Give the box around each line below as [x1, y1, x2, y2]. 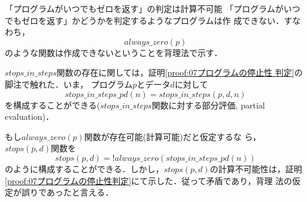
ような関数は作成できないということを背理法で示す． [13, 46, 223, 58]
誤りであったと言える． [21, 186, 114, 198]
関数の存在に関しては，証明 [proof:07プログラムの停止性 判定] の [56, 66, 303, 79]
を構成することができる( [5, 98, 101, 111]
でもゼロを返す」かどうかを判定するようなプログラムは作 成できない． [5, 14, 284, 26]
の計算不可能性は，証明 [209, 162, 302, 175]
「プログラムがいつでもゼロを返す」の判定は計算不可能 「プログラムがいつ [5, 2, 300, 14]
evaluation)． [5, 110, 54, 123]
